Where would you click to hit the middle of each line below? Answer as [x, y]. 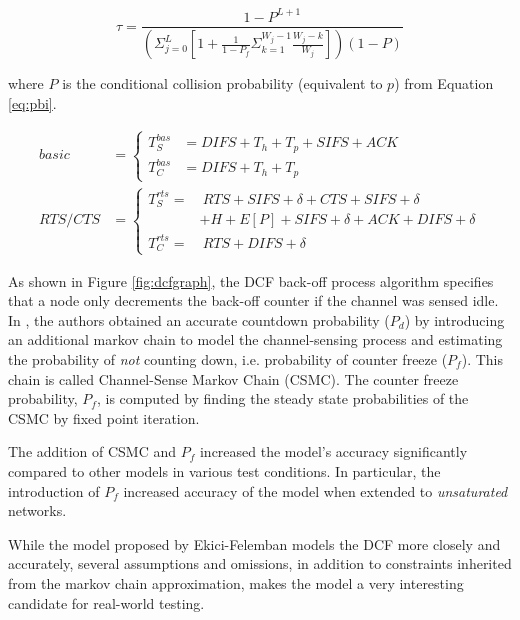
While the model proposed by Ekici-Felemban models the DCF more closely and [254, 543]
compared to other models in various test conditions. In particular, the [224, 470]
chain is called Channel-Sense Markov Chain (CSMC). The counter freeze [233, 378]
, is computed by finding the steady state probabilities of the [282, 398]
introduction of [54, 490]
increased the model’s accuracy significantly [333, 451]
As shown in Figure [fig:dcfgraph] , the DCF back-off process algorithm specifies [251, 280]
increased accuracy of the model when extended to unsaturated [315, 490]
